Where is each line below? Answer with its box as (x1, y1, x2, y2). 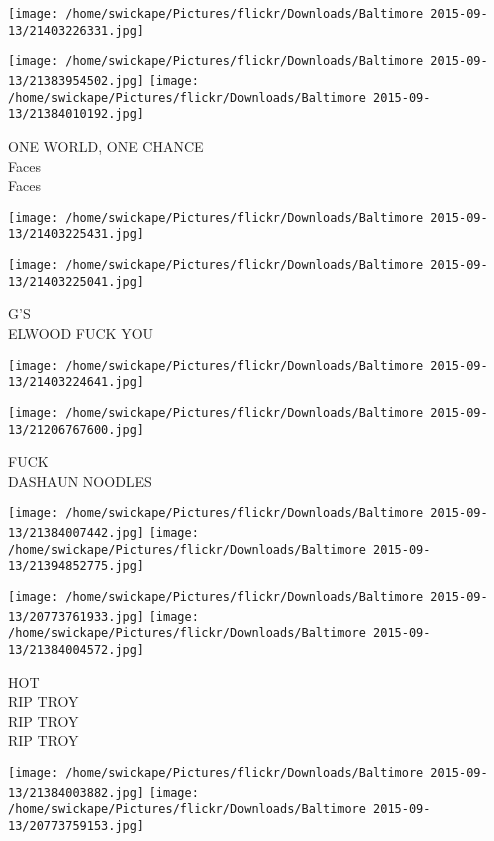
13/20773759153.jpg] (8, 818, 145, 833)
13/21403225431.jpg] (8, 227, 145, 242)
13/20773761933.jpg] (8, 609, 145, 624)
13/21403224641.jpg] (8, 375, 145, 390)
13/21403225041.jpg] (8, 274, 145, 289)
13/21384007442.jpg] (8, 526, 145, 540)
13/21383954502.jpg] (8, 73, 145, 88)
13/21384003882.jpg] (8, 785, 145, 800)
